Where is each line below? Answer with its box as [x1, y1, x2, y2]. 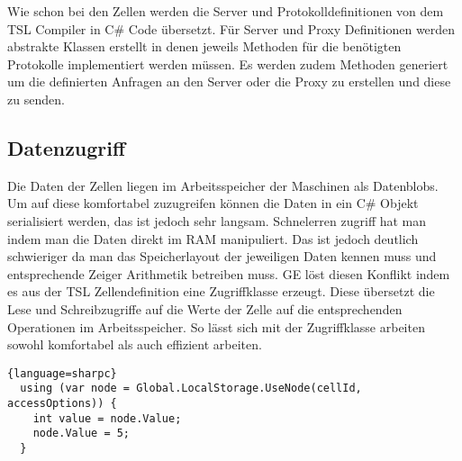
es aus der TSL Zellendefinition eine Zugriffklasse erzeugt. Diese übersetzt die [7, 282, 435, 301]
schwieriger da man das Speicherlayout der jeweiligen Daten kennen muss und [7, 247, 437, 266]
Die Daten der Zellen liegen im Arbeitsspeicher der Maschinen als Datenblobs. [7, 176, 439, 194]
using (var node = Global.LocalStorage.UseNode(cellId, [20, 382, 362, 395]
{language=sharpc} [7, 366, 117, 380]
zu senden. [7, 89, 65, 108]
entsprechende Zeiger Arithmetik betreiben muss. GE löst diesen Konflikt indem [7, 264, 450, 283]
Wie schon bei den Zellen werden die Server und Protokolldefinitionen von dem [7, 2, 444, 20]
